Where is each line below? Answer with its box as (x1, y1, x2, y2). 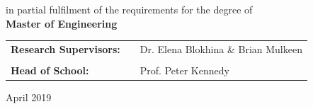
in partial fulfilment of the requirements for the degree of (6, 2, 253, 16)
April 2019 (6, 90, 52, 105)
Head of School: (11, 63, 89, 78)
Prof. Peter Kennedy (140, 63, 229, 78)
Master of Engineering (6, 16, 118, 30)
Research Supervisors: (11, 41, 120, 56)
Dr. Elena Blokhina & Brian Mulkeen (140, 41, 302, 56)
